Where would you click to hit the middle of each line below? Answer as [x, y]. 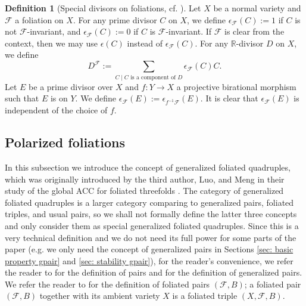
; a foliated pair [273, 284]
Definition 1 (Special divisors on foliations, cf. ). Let [103, 8]
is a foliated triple [205, 296]
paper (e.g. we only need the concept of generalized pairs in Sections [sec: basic [149, 249]
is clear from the [255, 31]
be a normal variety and [257, 8]
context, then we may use [51, 43]
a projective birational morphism [236, 86]
